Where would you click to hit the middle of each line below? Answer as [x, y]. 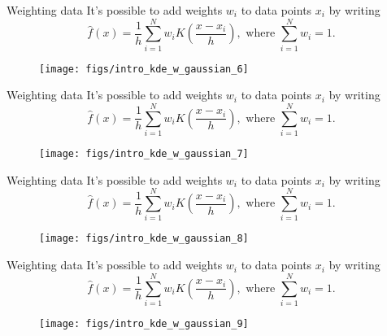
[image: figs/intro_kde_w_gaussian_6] [144, 69]
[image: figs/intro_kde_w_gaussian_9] [144, 323]
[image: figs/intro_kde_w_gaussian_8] [144, 239]
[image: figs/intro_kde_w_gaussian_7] [144, 154]
